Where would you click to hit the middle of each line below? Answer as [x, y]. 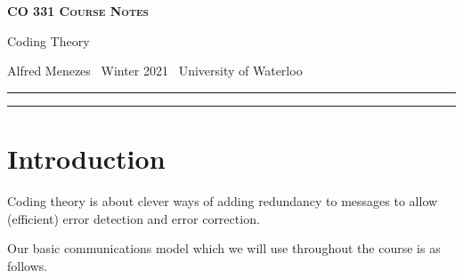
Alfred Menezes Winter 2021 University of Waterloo [155, 71]
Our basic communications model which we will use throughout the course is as [224, 248]
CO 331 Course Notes [78, 11]
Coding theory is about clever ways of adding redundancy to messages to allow [223, 200]
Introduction [86, 158]
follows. [28, 265]
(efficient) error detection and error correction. [134, 218]
